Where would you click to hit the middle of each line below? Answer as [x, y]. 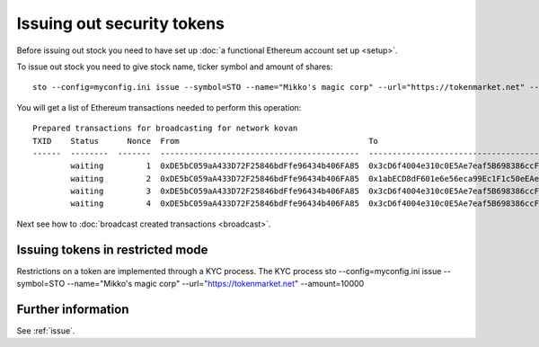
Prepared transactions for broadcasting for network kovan [165, 129]
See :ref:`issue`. [46, 331]
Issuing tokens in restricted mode [112, 249]
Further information [73, 309]
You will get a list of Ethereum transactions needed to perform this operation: [159, 107]
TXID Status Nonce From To [206, 141]
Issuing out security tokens [120, 23]
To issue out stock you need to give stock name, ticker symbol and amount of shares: [175, 67]
